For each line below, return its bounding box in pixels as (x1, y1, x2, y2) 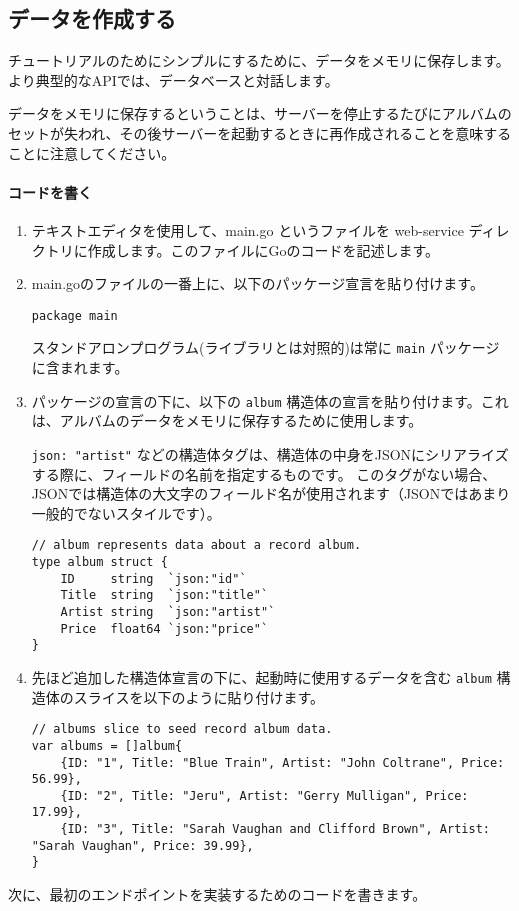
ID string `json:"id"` (60, 571, 247, 586)
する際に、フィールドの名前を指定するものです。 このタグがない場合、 (31, 463, 497, 484)
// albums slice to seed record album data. (31, 722, 333, 737)
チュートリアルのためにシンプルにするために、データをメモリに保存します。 (8, 50, 510, 71)
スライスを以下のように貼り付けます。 (73, 686, 324, 707)
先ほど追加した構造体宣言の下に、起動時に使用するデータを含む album (31, 666, 492, 687)
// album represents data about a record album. (31, 538, 362, 553)
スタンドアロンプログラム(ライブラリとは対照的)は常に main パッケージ (31, 337, 500, 358)
